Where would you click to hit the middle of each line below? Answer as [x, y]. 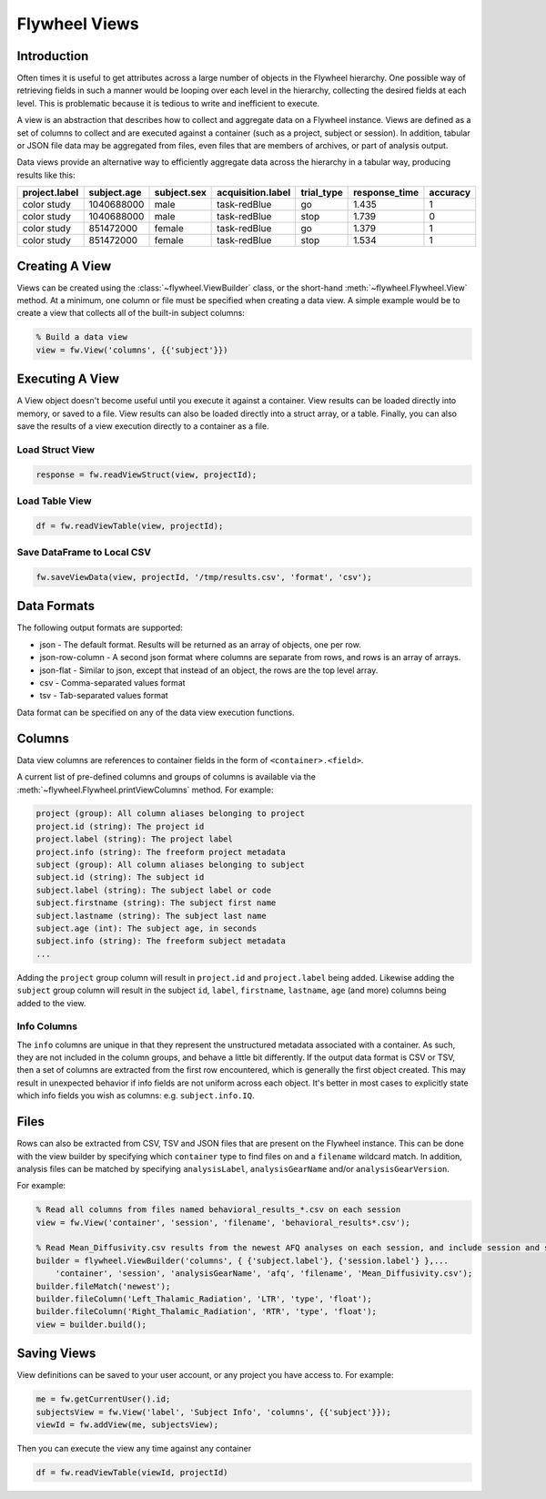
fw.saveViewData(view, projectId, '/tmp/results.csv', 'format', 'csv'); [204, 577]
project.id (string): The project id [120, 826]
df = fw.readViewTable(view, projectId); [130, 525]
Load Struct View [56, 449]
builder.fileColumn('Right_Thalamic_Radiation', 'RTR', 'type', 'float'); [207, 1312]
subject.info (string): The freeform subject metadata [161, 941]
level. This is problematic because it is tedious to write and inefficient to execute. [168, 103]
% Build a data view [81, 337]
